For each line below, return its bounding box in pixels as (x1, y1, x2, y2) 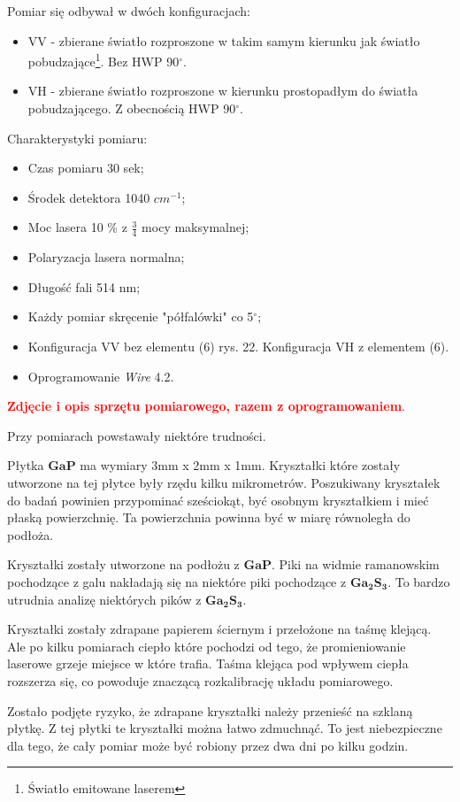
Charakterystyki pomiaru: (7, 128, 148, 147)
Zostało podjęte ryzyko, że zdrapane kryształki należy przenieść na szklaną (7, 701, 413, 720)
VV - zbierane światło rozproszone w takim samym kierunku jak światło (27, 31, 420, 50)
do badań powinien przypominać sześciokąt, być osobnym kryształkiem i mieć (7, 490, 429, 509)
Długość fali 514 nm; (27, 277, 141, 296)
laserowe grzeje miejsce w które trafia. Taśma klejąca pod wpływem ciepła (7, 654, 409, 673)
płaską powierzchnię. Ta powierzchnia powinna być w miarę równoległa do (7, 508, 410, 527)
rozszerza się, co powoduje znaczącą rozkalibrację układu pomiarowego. (7, 671, 394, 690)
